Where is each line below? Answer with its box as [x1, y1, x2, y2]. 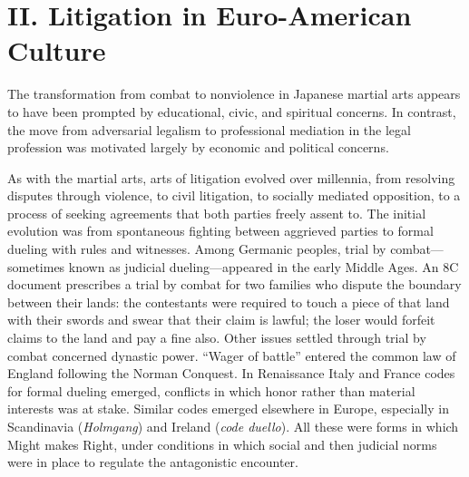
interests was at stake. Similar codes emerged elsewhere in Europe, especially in [7, 399, 449, 418]
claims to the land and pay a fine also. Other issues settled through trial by [7, 328, 426, 347]
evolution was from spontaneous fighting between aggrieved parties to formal [7, 221, 434, 240]
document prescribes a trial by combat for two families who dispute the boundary [7, 275, 462, 294]
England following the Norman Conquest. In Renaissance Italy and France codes [7, 364, 455, 383]
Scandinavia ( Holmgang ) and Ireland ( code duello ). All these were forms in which [7, 417, 459, 435]
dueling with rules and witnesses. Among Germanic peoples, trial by [7, 239, 386, 258]
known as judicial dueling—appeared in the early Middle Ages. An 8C [68, 257, 459, 276]
